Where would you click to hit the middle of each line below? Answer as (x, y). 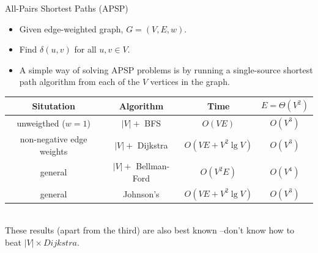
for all (85, 49)
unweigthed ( (41, 123)
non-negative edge (54, 138)
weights (54, 151)
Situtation (54, 105)
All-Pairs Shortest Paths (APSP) (67, 8)
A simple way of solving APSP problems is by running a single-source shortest (166, 69)
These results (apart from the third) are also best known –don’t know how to (150, 229)
